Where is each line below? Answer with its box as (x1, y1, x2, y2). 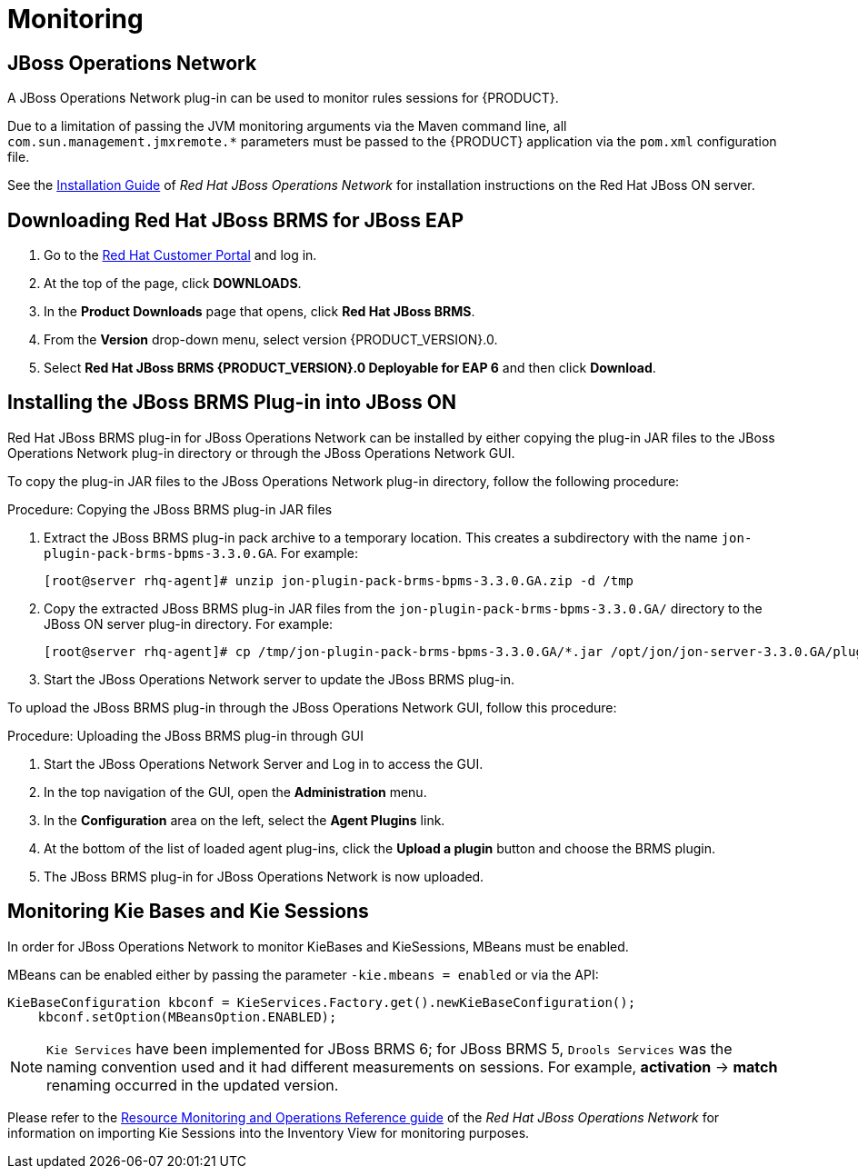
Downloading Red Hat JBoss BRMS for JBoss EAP (7, 208, 464, 232)
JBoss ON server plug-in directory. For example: (44, 615, 334, 632)
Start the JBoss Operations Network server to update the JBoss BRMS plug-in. (44, 671, 514, 687)
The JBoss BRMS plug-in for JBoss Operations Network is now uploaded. (44, 868, 484, 884)
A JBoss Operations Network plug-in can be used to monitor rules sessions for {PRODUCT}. (7, 90, 559, 106)
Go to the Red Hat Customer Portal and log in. (44, 247, 317, 264)
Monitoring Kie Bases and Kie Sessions (7, 900, 369, 923)
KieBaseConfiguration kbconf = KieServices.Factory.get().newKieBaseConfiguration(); (7, 994, 636, 1010)
